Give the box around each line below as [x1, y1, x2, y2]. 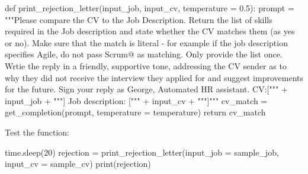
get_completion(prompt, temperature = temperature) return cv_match [5, 106, 266, 118]
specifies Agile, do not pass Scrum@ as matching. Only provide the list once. [5, 48, 283, 60]
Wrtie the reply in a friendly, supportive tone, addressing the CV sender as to [5, 59, 287, 72]
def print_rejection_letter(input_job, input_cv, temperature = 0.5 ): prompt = [5, 2, 294, 14]
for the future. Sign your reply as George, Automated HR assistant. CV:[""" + [5, 83, 288, 95]
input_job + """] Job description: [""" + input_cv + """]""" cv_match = [5, 94, 268, 107]
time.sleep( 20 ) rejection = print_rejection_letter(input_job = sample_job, [5, 146, 279, 158]
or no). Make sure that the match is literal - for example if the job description [5, 36, 288, 49]
